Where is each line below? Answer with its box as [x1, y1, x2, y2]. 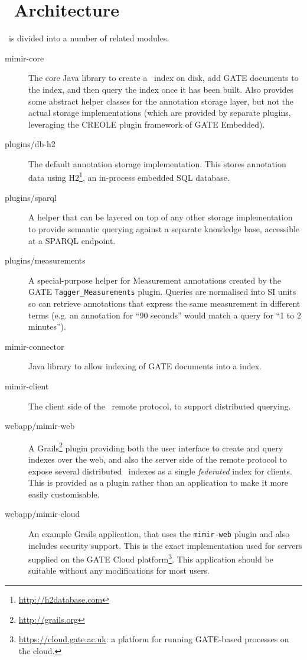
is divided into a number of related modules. [8, 32, 169, 44]
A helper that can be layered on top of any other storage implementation [28, 211, 293, 223]
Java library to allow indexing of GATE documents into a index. [28, 360, 262, 372]
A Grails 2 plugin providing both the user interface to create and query [28, 440, 283, 454]
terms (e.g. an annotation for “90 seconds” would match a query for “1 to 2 [28, 308, 301, 321]
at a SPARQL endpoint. [28, 234, 116, 246]
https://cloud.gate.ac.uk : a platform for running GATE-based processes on [18, 633, 289, 645]
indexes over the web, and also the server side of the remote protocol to [28, 453, 287, 465]
